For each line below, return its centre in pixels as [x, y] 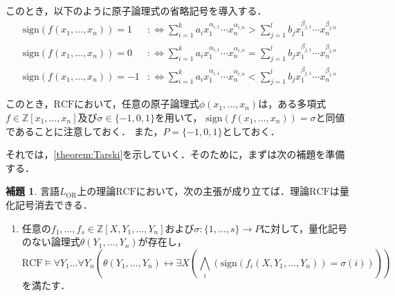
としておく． [251, 131]
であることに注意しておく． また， [84, 131]
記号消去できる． [54, 204]
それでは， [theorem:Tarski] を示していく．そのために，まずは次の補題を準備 [175, 154]
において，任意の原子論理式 [137, 104]
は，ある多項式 [292, 104]
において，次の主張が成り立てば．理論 [223, 191]
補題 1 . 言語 [33, 191]
